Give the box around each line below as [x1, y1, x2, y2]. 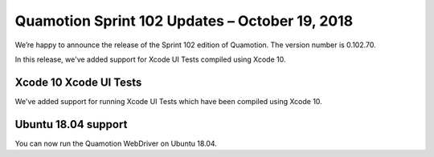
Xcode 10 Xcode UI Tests [14, 75, 142, 89]
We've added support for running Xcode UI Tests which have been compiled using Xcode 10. [14, 96, 323, 106]
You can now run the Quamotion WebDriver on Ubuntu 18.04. [14, 139, 217, 148]
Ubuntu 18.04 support [14, 117, 128, 131]
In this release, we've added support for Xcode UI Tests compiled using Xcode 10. [14, 54, 286, 64]
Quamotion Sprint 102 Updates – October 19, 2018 [14, 12, 354, 30]
